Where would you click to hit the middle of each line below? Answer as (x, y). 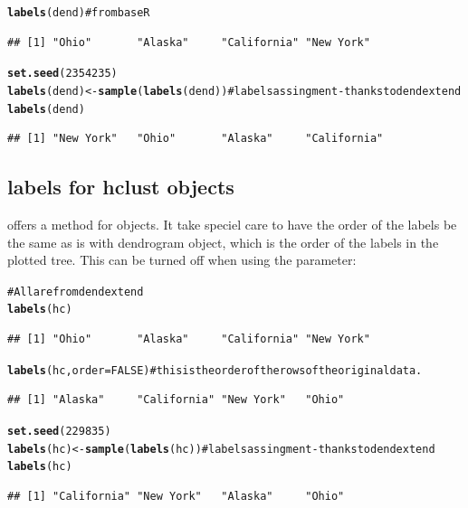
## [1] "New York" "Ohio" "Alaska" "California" (196, 139)
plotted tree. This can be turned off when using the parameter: (182, 260)
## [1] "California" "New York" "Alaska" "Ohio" (176, 496)
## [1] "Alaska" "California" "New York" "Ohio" (176, 400)
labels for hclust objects (121, 187)
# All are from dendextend (76, 292)
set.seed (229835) (59, 431)
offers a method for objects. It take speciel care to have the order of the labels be (232, 225)
